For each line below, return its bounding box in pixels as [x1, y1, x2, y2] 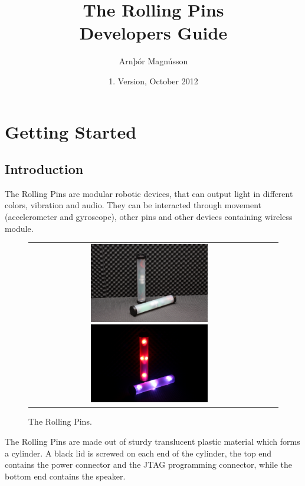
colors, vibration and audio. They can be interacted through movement [5, 199, 262, 211]
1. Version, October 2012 [109, 74, 198, 87]
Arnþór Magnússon [119, 55, 188, 67]
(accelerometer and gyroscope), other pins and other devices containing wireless [5, 211, 293, 223]
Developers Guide [79, 21, 228, 45]
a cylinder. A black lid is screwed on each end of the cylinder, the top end [5, 446, 272, 459]
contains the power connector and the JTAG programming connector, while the [5, 458, 293, 471]
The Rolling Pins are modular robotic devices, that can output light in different [5, 187, 293, 199]
